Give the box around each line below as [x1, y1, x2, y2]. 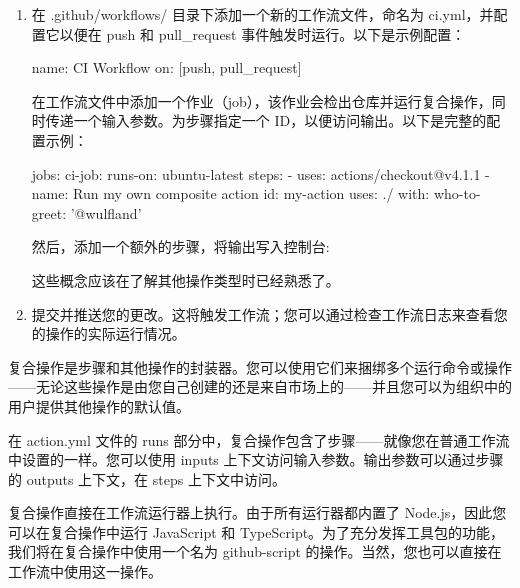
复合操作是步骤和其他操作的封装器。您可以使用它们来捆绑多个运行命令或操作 [8, 356, 512, 377]
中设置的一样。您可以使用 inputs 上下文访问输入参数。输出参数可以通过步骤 [8, 449, 504, 470]
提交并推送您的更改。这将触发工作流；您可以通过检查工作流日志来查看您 [31, 303, 508, 324]
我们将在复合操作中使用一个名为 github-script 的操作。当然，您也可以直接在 [8, 541, 502, 562]
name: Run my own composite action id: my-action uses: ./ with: [31, 183, 430, 204]
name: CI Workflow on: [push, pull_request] [31, 57, 302, 78]
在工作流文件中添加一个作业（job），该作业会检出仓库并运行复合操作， [31, 90, 492, 111]
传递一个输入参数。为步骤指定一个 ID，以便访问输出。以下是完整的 [45, 110, 487, 131]
